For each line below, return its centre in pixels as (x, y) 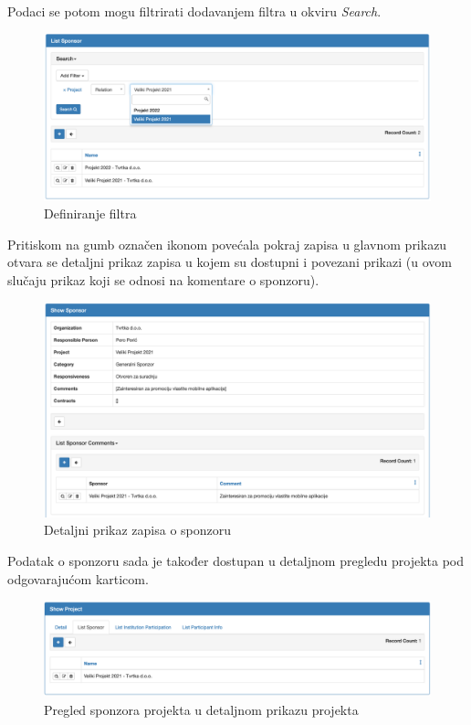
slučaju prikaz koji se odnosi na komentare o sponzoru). (163, 279)
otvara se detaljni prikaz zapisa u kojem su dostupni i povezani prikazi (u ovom (230, 262)
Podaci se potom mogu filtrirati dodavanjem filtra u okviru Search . (194, 11)
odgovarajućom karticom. (78, 578)
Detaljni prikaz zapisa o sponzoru (138, 530)
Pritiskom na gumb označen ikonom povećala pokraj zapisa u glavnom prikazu (227, 244)
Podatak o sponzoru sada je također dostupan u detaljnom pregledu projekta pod (235, 560)
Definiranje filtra (90, 213)
